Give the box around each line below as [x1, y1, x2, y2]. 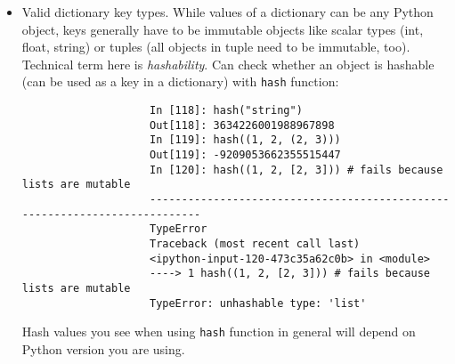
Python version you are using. [21, 339, 185, 358]
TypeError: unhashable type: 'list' [149, 296, 367, 310]
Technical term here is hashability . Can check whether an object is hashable [21, 54, 435, 73]
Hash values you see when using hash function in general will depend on [21, 322, 416, 341]
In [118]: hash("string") [149, 104, 303, 117]
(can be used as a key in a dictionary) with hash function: [21, 72, 339, 91]
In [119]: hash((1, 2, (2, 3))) [149, 133, 341, 147]
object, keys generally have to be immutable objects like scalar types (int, [21, 20, 424, 38]
